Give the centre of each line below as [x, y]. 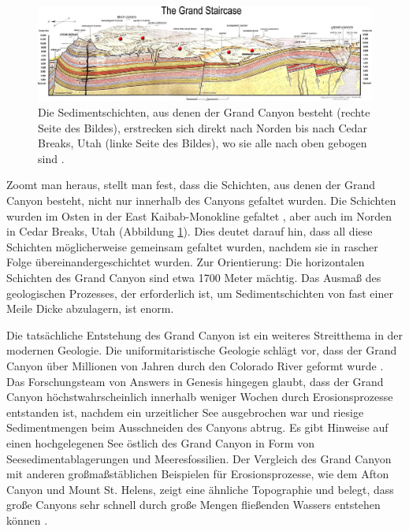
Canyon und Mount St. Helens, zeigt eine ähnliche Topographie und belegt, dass [200, 489]
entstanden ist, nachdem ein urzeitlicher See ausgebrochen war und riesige [185, 412]
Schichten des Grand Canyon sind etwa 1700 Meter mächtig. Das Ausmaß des [194, 278]
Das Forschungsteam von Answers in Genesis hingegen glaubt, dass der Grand [195, 381]
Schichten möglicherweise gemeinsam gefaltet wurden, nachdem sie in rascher [192, 246]
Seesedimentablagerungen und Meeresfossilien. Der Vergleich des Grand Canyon [199, 458]
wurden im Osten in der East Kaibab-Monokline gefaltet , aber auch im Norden [199, 215]
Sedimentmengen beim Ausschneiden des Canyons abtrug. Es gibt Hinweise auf [197, 427]
